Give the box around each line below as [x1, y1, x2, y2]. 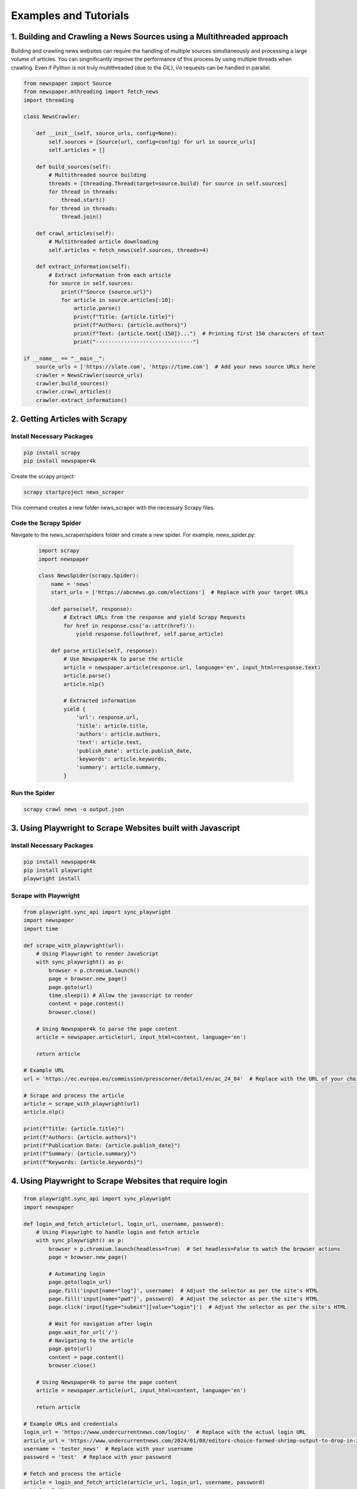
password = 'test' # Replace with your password [23, 1454, 171, 1460]
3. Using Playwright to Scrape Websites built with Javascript [11, 823, 240, 833]
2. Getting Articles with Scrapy [11, 414, 127, 424]
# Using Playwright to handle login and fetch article [36, 1229, 199, 1235]
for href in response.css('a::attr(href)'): [63, 622, 196, 629]
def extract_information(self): [36, 263, 131, 270]
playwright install [23, 875, 80, 881]
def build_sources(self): [36, 163, 112, 170]
